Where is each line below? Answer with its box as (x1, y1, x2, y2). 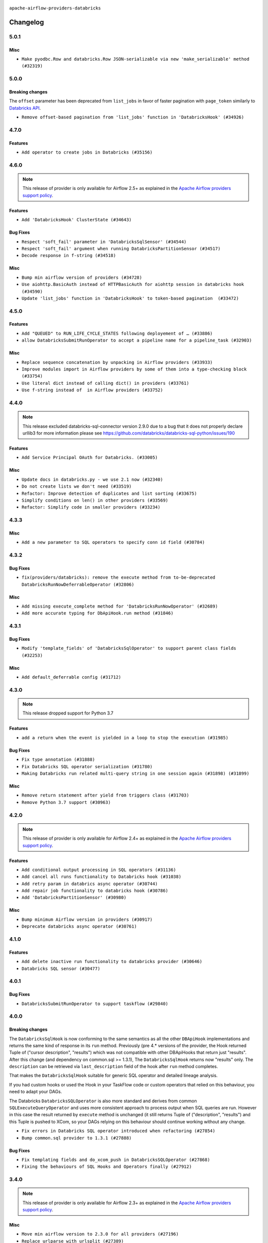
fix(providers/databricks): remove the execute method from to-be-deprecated (21, 575, 215, 580)
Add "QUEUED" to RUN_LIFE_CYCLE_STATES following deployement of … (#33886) (21, 331, 213, 336)
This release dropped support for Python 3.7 (22, 710, 114, 716)
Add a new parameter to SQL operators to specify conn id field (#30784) (21, 539, 205, 545)
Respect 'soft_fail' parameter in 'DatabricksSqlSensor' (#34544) (21, 239, 187, 245)
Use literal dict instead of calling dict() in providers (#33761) (21, 380, 190, 386)
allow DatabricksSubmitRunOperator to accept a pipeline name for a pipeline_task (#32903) (21, 338, 252, 343)
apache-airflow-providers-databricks (9, 5, 101, 11)
